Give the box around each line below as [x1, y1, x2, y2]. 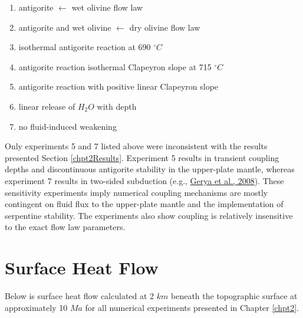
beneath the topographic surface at [171, 290, 298, 302]
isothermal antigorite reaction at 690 [18, 41, 151, 53]
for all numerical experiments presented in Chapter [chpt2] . [85, 301, 299, 313]
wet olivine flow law [71, 1, 143, 13]
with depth [97, 100, 137, 112]
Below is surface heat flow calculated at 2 [5, 290, 154, 302]
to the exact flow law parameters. [5, 221, 126, 233]
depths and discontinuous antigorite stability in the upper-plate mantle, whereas [5, 163, 295, 175]
